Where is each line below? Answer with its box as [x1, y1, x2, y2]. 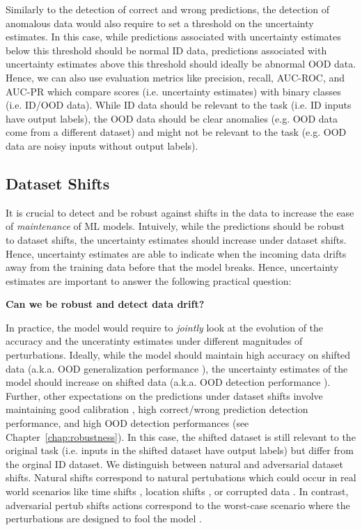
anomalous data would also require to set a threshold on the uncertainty [6, 15, 314, 30]
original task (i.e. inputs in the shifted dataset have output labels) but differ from [6, 443, 354, 458]
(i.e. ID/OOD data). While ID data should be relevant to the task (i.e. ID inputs [6, 98, 352, 112]
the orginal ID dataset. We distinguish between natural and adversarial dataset [6, 456, 343, 471]
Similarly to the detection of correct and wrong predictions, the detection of [6, 2, 330, 16]
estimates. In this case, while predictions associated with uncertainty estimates [6, 29, 341, 44]
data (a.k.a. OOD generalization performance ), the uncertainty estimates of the [6, 361, 348, 375]
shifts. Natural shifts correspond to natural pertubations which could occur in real [6, 470, 356, 485]
